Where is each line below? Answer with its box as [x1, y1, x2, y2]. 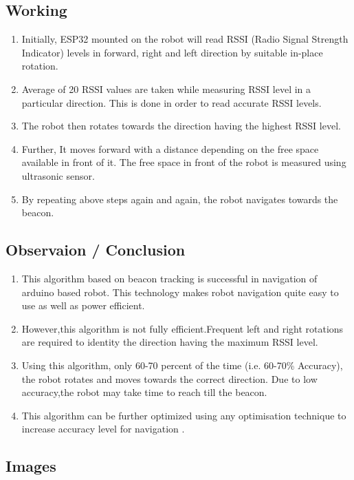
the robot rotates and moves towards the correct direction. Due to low [21, 371, 318, 386]
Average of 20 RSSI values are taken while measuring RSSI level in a [21, 81, 311, 96]
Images [5, 455, 56, 477]
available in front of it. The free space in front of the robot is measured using [21, 155, 346, 169]
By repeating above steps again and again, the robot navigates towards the [21, 191, 338, 206]
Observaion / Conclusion [5, 239, 186, 260]
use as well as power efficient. [21, 298, 145, 313]
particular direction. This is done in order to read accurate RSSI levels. [21, 95, 322, 109]
